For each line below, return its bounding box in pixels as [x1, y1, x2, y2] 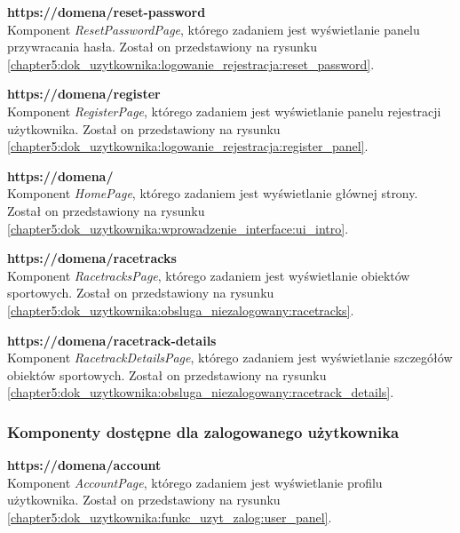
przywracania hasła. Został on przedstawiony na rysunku [7, 37, 318, 56]
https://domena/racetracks [7, 249, 177, 267]
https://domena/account [7, 456, 162, 474]
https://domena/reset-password [7, 3, 206, 20]
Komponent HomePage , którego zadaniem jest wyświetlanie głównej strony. [7, 184, 418, 203]
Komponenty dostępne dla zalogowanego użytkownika [7, 420, 400, 442]
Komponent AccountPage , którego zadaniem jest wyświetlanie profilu [7, 473, 383, 491]
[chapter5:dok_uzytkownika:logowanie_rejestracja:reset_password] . [7, 54, 375, 73]
